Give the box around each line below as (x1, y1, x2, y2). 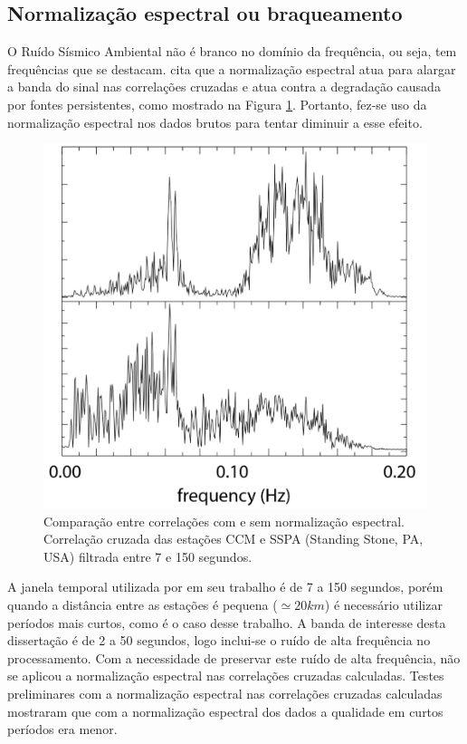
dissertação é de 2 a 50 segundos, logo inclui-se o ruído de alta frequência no (7, 631, 431, 650)
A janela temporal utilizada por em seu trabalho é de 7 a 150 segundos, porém (7, 577, 443, 596)
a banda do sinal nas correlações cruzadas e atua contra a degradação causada (7, 77, 441, 96)
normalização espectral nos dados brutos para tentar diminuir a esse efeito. (7, 112, 423, 131)
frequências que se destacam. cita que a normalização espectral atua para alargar (7, 59, 456, 78)
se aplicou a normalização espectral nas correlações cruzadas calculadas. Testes (7, 666, 444, 685)
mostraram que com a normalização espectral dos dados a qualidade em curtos (7, 701, 443, 720)
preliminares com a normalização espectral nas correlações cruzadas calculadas (7, 683, 443, 702)
